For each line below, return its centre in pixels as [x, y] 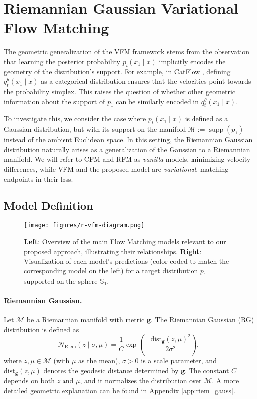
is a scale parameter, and [179, 361]
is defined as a [206, 118]
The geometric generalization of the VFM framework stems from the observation [127, 51]
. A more [225, 380]
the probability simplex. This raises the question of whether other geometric [120, 92]
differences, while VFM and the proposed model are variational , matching [116, 169]
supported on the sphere [61, 281]
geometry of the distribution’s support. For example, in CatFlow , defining [117, 71]
